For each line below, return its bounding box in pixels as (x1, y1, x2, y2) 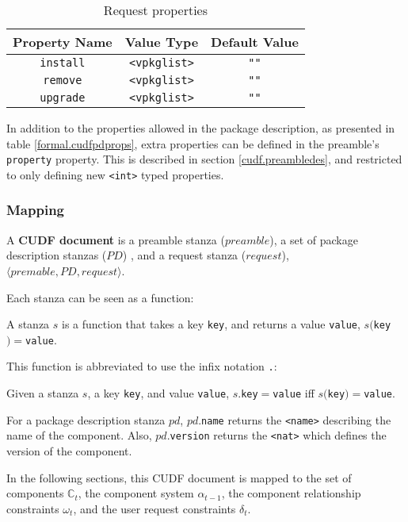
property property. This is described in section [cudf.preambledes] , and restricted (6, 151, 402, 167)
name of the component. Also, (6, 427, 152, 443)
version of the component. (6, 443, 132, 459)
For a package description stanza (6, 411, 166, 428)
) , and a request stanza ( (122, 247, 246, 263)
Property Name (13, 33, 112, 51)
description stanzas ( (6, 247, 107, 263)
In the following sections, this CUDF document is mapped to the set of (6, 469, 352, 486)
